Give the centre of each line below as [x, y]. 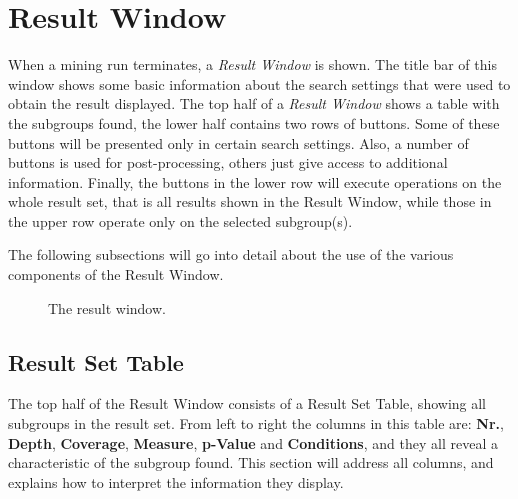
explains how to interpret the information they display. [176, 481]
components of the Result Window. [116, 274]
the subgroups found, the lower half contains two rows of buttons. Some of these [254, 122]
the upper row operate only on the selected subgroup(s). [180, 220]
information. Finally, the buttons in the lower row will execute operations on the [255, 181]
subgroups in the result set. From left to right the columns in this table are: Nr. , [256, 423]
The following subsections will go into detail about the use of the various [231, 254]
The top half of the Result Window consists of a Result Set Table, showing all [247, 403]
